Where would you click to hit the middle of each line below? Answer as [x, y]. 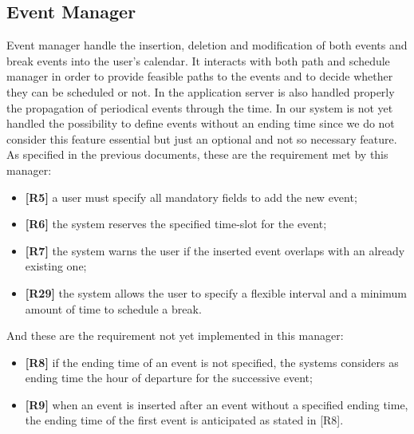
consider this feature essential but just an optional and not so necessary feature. [202, 138]
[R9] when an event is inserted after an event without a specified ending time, [217, 404]
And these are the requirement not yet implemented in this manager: [175, 335]
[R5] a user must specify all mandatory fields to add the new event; [191, 197]
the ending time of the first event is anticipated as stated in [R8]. [184, 420]
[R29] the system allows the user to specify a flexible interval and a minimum [216, 292]
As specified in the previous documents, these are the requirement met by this [197, 154]
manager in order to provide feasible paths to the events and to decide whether [200, 76]
